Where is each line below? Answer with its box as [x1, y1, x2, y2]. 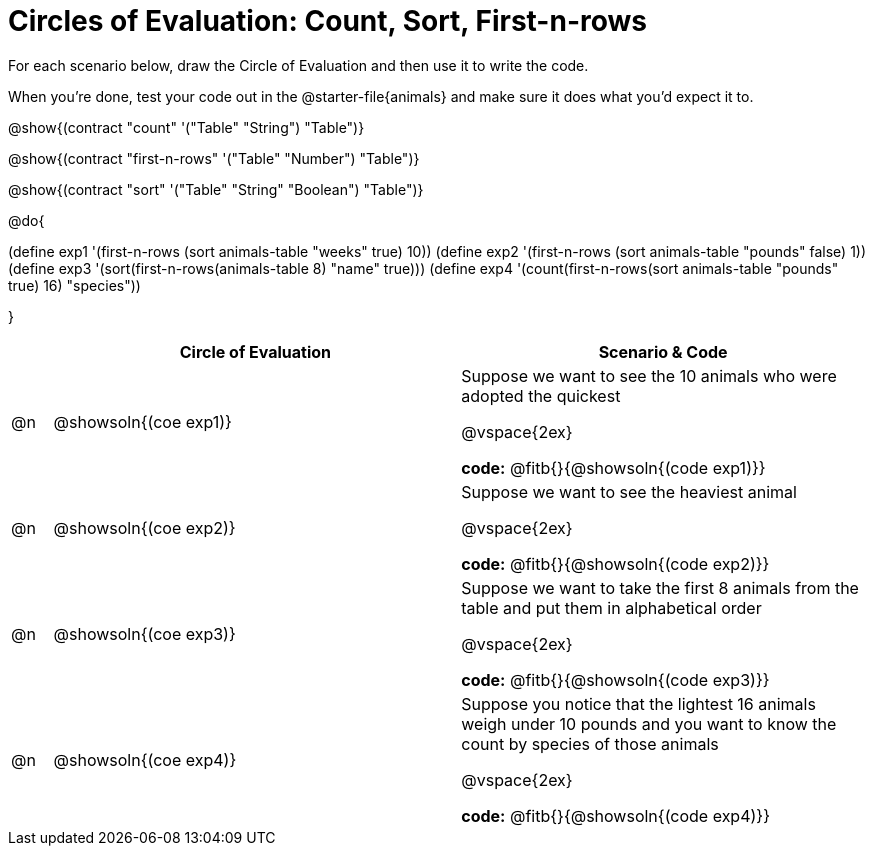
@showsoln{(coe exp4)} [53, 749, 237, 770]
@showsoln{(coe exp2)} [53, 517, 236, 538]
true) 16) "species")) [8, 276, 141, 294]
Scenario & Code [598, 341, 728, 362]
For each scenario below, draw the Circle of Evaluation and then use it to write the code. [8, 56, 589, 74]
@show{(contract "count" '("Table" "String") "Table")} [8, 118, 365, 136]
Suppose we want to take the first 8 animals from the [461, 577, 859, 598]
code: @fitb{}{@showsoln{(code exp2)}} [461, 553, 770, 574]
